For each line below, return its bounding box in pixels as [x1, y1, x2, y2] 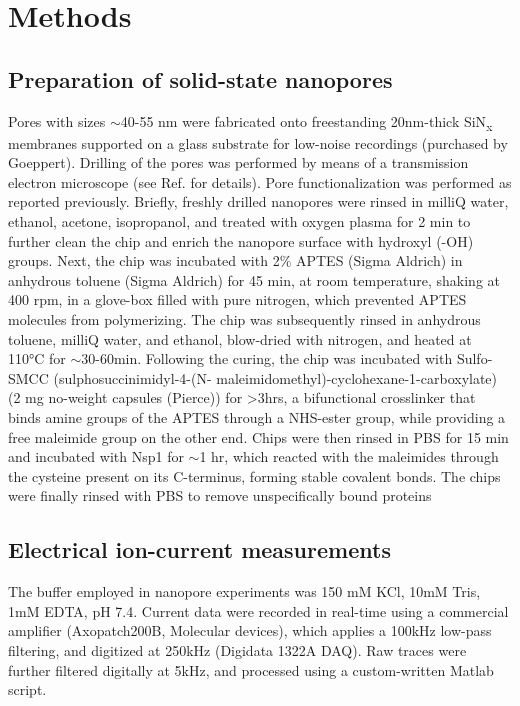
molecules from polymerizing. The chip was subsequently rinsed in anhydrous [8, 309, 481, 330]
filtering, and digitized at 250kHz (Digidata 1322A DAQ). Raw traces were [8, 639, 467, 660]
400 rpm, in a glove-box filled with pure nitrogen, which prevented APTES [8, 289, 467, 310]
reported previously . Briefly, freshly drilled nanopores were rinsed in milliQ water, [8, 191, 509, 212]
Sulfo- [456, 348, 493, 369]
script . [8, 679, 47, 700]
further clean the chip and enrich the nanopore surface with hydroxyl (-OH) [8, 230, 474, 251]
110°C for [8, 348, 66, 369]
